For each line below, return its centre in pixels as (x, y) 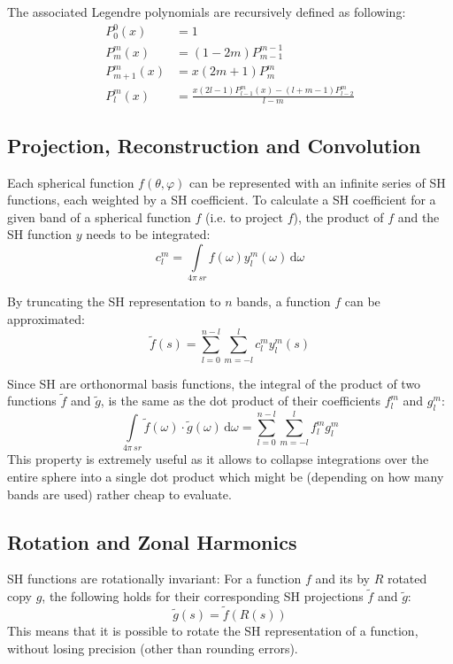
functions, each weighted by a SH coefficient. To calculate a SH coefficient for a (222, 200)
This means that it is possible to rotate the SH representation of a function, (213, 630)
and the (418, 216)
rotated (407, 579)
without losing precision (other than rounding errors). (153, 648)
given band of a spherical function (99, 216)
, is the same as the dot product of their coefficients (240, 401)
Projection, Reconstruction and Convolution (214, 145)
